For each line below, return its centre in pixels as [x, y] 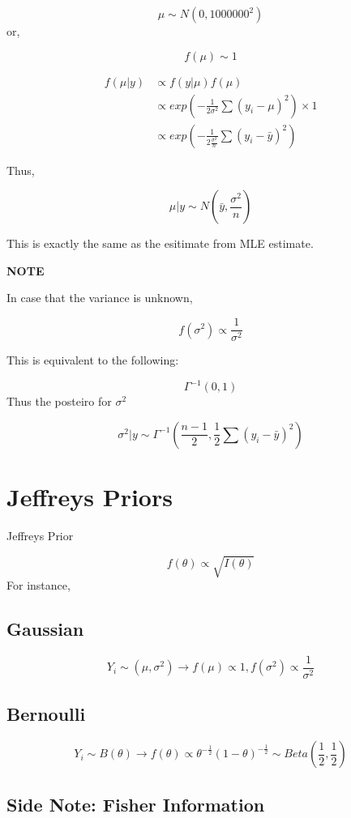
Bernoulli [46, 714]
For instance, [39, 585]
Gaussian [45, 629]
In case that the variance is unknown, [100, 298]
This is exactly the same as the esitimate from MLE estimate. [160, 243]
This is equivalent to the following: [93, 360]
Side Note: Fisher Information [136, 804]
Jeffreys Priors [90, 496]
